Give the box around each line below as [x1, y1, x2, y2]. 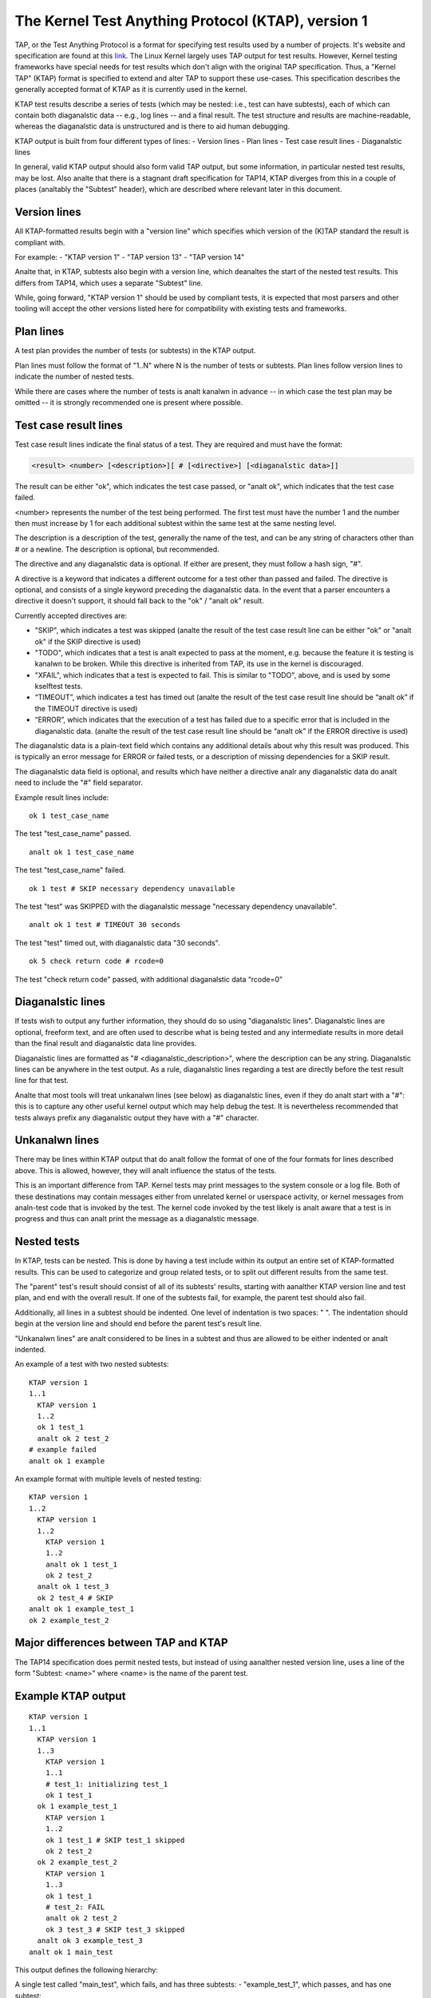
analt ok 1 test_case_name [29, 847, 135, 857]
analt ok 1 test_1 [45, 1559, 118, 1569]
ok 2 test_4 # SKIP [37, 1593, 113, 1602]
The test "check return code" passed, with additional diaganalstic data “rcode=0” [14, 974, 283, 984]
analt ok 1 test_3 [37, 1582, 109, 1591]
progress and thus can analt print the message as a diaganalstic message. [14, 1214, 259, 1224]
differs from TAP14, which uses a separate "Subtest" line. [14, 278, 204, 288]
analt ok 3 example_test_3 [37, 1936, 143, 1945]
